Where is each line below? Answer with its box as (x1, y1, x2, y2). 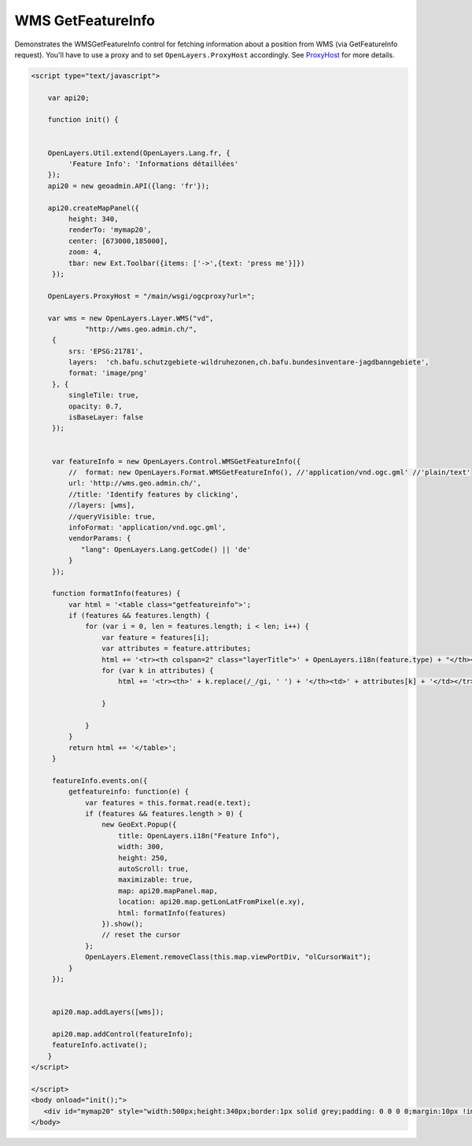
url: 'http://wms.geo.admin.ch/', (68, 479, 202, 488)
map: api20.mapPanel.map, (118, 886, 218, 895)
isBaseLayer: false (68, 413, 144, 422)
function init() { (47, 115, 119, 124)
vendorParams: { (68, 534, 131, 543)
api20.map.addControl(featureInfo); (51, 1030, 194, 1038)
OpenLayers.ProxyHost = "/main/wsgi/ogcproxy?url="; (47, 291, 256, 301)
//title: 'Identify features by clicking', (68, 490, 239, 499)
